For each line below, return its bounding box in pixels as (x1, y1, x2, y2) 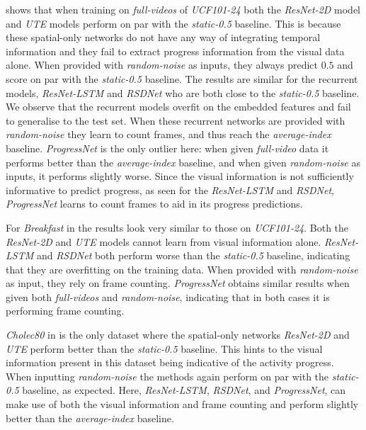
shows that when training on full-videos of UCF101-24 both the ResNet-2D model (6, 2, 361, 16)
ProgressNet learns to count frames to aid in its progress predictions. (6, 196, 303, 211)
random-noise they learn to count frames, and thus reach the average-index (6, 127, 331, 142)
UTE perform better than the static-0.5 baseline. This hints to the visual (6, 341, 323, 356)
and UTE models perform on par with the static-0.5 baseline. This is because (6, 16, 341, 30)
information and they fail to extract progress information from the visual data (6, 43, 345, 58)
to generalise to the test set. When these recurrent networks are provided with (6, 113, 345, 128)
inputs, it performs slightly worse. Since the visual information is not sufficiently (6, 169, 354, 183)
